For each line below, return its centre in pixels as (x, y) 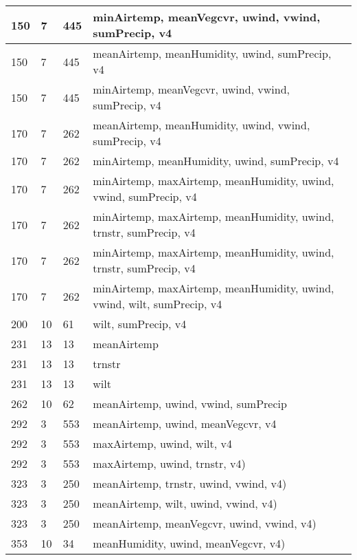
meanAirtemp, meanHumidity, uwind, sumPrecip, (212, 53)
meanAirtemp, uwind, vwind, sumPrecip (190, 403)
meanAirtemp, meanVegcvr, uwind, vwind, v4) (205, 523)
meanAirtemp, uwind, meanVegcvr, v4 (185, 423)
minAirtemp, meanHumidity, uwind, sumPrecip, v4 (216, 161)
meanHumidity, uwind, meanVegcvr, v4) (189, 543)
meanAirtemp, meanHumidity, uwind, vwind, (201, 125)
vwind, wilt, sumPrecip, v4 (158, 304)
